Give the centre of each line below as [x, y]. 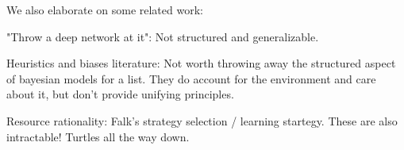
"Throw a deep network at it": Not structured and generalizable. [163, 36]
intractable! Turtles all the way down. [98, 136]
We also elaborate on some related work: [105, 10]
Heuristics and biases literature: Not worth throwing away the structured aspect [201, 63]
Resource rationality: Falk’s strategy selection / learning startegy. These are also [202, 120]
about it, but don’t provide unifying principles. [120, 94]
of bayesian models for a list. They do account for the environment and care [191, 78]
